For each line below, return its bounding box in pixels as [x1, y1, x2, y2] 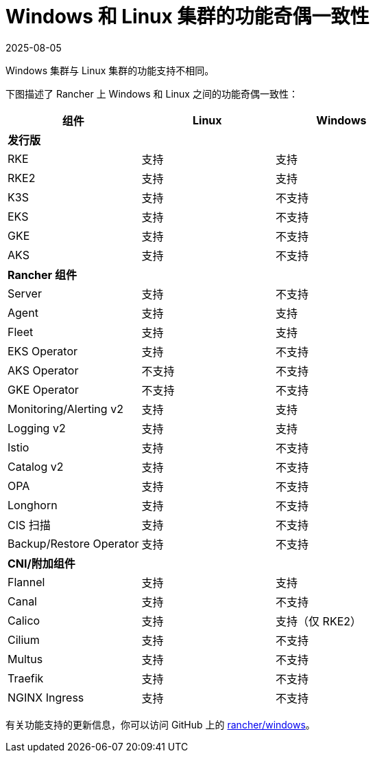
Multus [8, 651, 43, 666]
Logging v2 [8, 421, 66, 435]
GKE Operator [8, 382, 79, 397]
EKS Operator [8, 344, 78, 358]
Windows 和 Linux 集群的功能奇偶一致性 [5, 5, 370, 28]
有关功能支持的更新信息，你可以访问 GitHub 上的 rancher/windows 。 [5, 718, 315, 731]
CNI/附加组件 [8, 556, 75, 570]
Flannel [8, 575, 45, 589]
